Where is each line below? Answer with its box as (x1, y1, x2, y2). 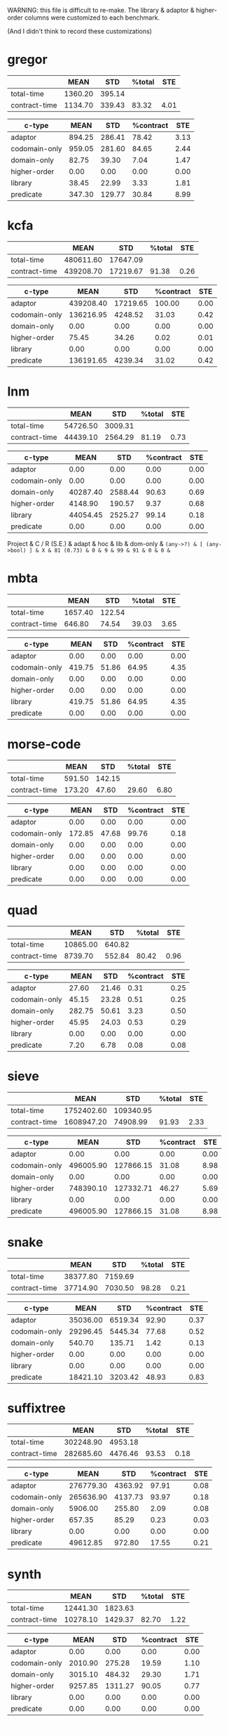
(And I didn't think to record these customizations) (7, 27, 153, 35)
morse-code (7, 736, 81, 752)
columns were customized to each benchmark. (24, 13, 160, 22)
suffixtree (7, 1400, 67, 1416)
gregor (7, 52, 48, 67)
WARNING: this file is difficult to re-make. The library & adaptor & (7, 6, 195, 14)
